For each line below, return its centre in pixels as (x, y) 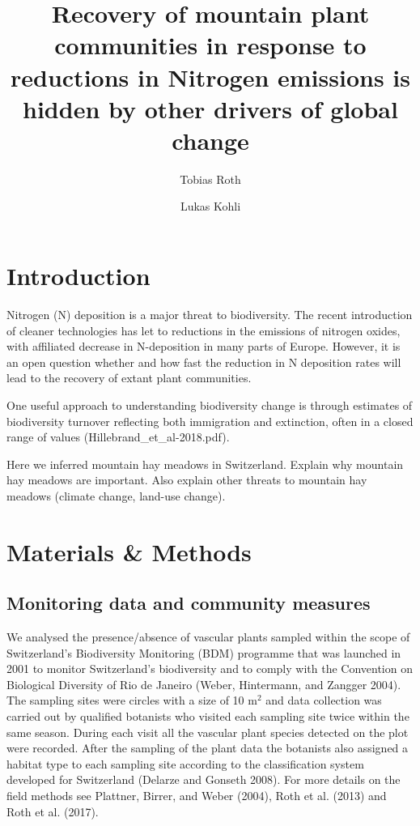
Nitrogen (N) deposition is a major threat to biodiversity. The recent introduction (210, 314)
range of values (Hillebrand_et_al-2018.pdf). (118, 437)
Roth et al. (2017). (53, 811)
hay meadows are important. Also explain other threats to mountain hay (187, 480)
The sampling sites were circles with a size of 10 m (132, 700)
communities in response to (210, 45)
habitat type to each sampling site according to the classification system (185, 763)
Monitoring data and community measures (189, 603)
